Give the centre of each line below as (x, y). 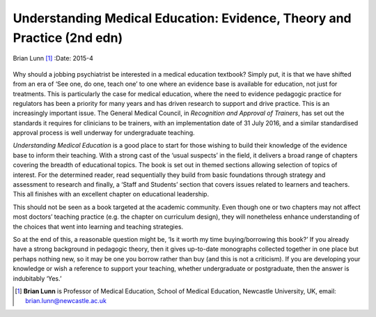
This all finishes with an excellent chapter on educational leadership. (111, 194)
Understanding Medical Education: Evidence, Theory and (182, 18)
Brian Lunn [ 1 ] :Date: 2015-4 (53, 59)
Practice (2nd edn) (68, 38)
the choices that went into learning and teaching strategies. (98, 226)
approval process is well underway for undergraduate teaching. (104, 133)
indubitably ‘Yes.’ (37, 278)
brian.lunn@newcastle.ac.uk (66, 301)
